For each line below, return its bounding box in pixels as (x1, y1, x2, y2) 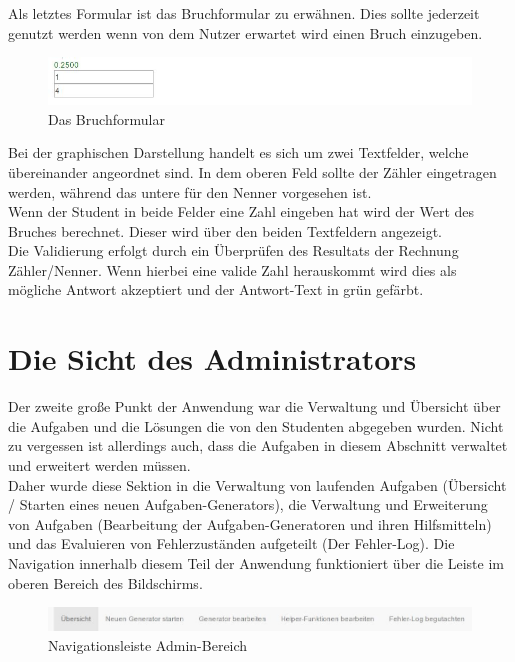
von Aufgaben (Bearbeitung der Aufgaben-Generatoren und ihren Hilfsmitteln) (8, 513, 492, 534)
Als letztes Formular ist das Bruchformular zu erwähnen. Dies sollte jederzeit (8, 3, 480, 23)
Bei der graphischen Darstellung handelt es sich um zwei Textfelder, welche (8, 142, 469, 163)
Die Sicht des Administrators (8, 338, 417, 379)
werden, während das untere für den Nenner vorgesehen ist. (8, 181, 372, 202)
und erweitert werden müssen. (8, 454, 191, 475)
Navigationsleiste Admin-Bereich (48, 634, 248, 655)
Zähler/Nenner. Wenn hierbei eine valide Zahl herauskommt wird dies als (8, 259, 457, 280)
